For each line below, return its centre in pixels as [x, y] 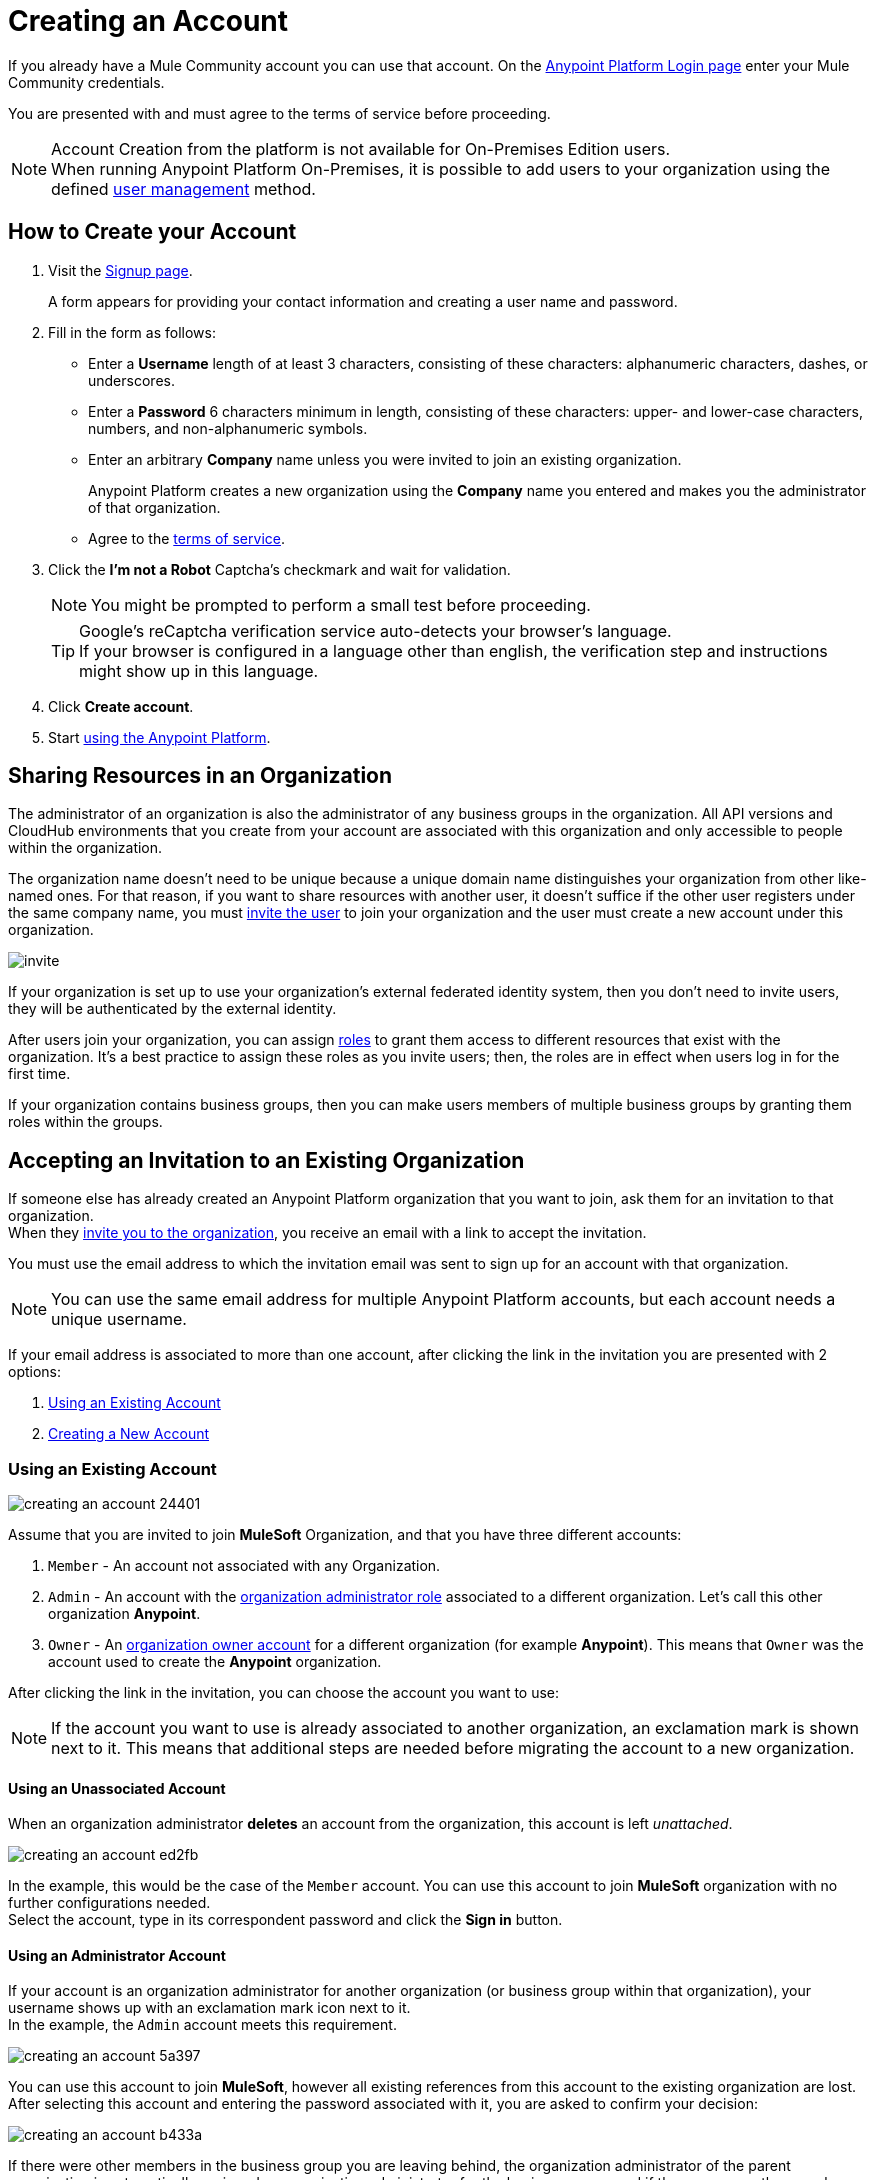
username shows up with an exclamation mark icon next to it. [209, 2008]
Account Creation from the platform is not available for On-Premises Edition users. [361, 148]
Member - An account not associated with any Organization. [244, 1566]
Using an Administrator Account [117, 1955]
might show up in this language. [199, 670]
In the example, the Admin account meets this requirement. [202, 2025]
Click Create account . [121, 706]
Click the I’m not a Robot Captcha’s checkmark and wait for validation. [279, 569]
